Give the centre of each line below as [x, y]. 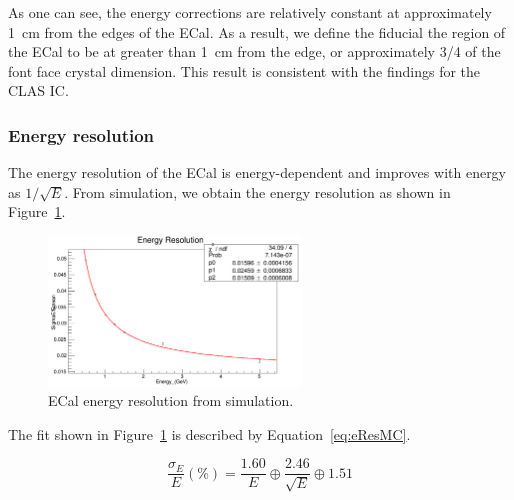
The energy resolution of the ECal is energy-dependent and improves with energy [257, 172]
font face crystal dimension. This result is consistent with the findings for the [244, 70]
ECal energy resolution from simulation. [171, 400]
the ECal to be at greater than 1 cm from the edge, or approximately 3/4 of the [254, 51]
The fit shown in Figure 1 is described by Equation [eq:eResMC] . [209, 433]
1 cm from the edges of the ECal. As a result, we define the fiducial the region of [257, 31]
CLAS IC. [38, 90]
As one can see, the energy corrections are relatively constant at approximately [250, 12]
